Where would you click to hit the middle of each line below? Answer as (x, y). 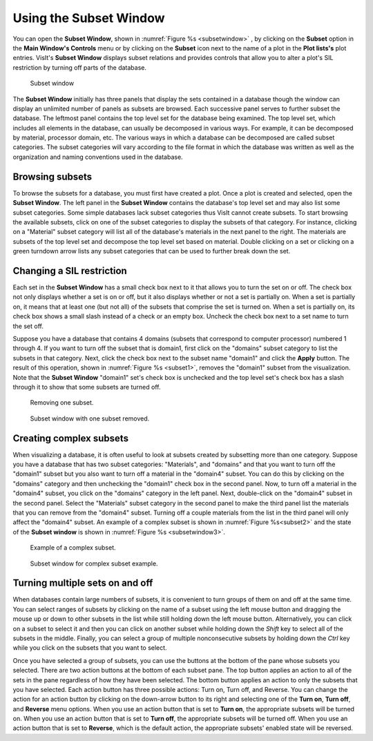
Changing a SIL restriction (70, 270)
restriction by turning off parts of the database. (79, 67)
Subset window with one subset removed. (90, 418)
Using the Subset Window (89, 18)
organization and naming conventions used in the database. (98, 157)
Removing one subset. (62, 403)
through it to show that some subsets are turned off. (87, 387)
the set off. (28, 326)
